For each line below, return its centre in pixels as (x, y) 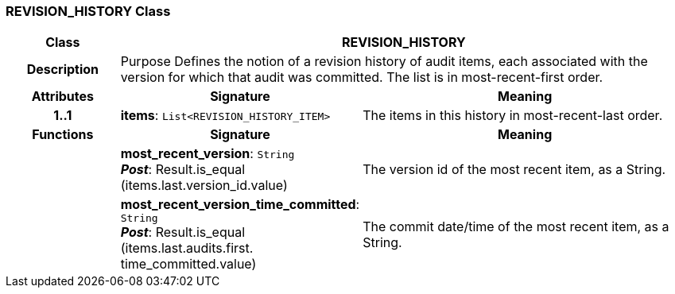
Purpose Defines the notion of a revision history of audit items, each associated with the (384, 62)
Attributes (62, 97)
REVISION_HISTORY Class (88, 11)
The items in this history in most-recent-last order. (513, 116)
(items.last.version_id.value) (204, 186)
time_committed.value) (188, 264)
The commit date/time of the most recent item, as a (516, 226)
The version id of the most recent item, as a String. (514, 170)
